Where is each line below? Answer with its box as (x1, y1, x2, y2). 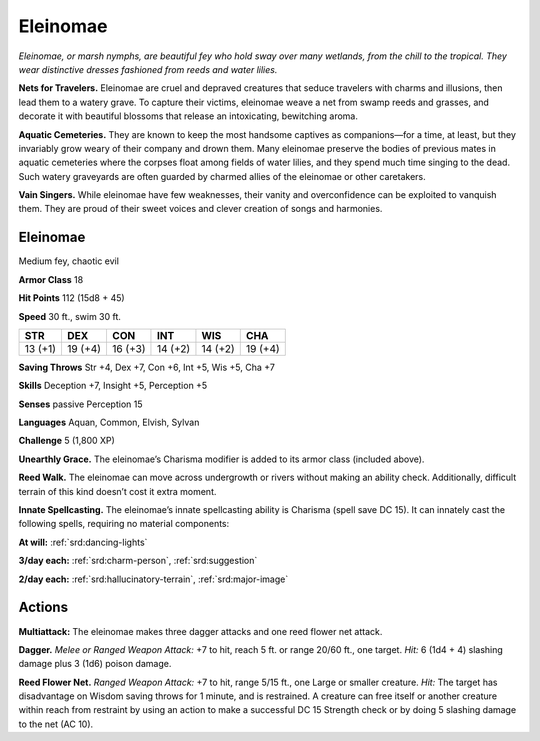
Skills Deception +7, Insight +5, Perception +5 (18, 380, 208, 392)
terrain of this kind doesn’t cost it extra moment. (18, 485, 217, 497)
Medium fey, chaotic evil (18, 255, 120, 267)
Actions (18, 599, 69, 616)
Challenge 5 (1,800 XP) (18, 435, 115, 447)
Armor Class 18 (18, 273, 84, 285)
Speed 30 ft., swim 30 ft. (18, 310, 122, 322)
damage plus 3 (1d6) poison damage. (18, 658, 172, 670)
